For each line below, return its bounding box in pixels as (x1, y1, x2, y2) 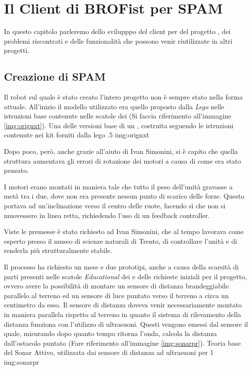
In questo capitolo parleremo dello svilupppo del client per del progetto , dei (4, 26, 231, 36)
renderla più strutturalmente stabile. (4, 245, 113, 255)
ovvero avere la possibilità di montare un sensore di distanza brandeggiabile (4, 281, 229, 291)
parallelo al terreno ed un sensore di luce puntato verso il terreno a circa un (4, 290, 229, 300)
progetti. (4, 45, 30, 55)
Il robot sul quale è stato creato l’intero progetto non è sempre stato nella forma (4, 92, 243, 102)
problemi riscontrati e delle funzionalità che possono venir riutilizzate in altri (4, 35, 233, 46)
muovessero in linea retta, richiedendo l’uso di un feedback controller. (4, 210, 210, 220)
